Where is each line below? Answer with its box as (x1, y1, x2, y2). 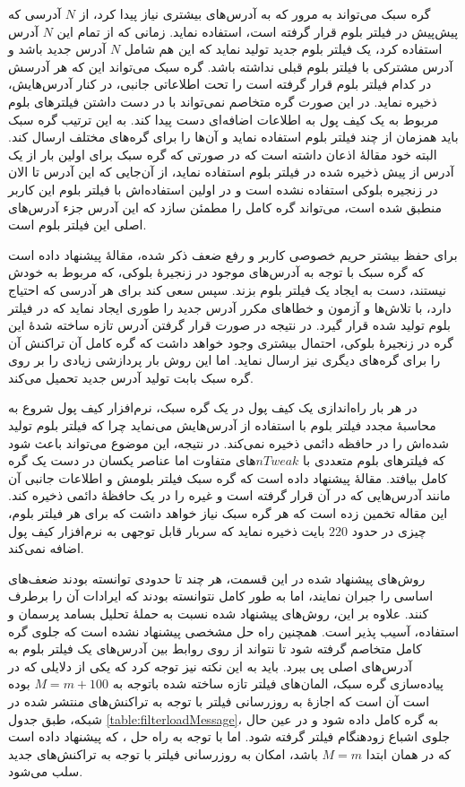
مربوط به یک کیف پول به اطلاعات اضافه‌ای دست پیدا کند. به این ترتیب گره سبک (8, 109, 439, 128)
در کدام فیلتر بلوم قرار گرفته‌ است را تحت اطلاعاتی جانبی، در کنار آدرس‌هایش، (8, 74, 432, 93)
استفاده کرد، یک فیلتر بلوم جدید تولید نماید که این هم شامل (124, 39, 443, 58)
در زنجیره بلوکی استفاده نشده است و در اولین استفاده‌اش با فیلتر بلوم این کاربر (8, 179, 438, 198)
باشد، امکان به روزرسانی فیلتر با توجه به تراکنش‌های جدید (8, 744, 318, 763)
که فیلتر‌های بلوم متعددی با (303, 451, 445, 470)
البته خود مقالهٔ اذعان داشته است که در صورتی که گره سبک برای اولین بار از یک (8, 144, 437, 163)
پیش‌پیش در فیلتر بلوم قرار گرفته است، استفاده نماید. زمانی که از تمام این (56, 22, 459, 40)
